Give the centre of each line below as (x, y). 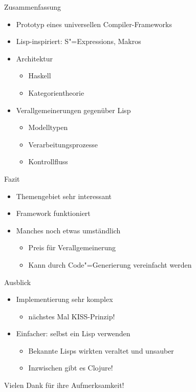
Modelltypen (48, 127)
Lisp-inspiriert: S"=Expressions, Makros (79, 41)
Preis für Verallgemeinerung (72, 247)
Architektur (35, 58)
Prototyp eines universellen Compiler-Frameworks (94, 24)
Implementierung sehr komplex (64, 299)
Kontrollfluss (48, 161)
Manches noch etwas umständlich (68, 230)
